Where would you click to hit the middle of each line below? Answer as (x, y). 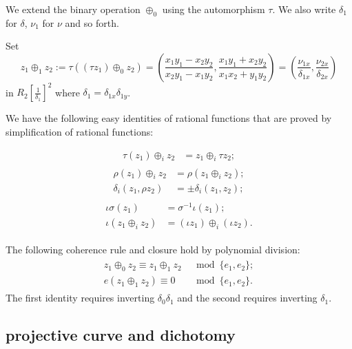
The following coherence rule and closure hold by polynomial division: (153, 249)
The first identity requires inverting (80, 298)
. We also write (304, 9)
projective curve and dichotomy (121, 335)
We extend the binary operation (73, 9)
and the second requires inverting (247, 298)
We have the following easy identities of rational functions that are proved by (169, 118)
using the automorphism (214, 9)
